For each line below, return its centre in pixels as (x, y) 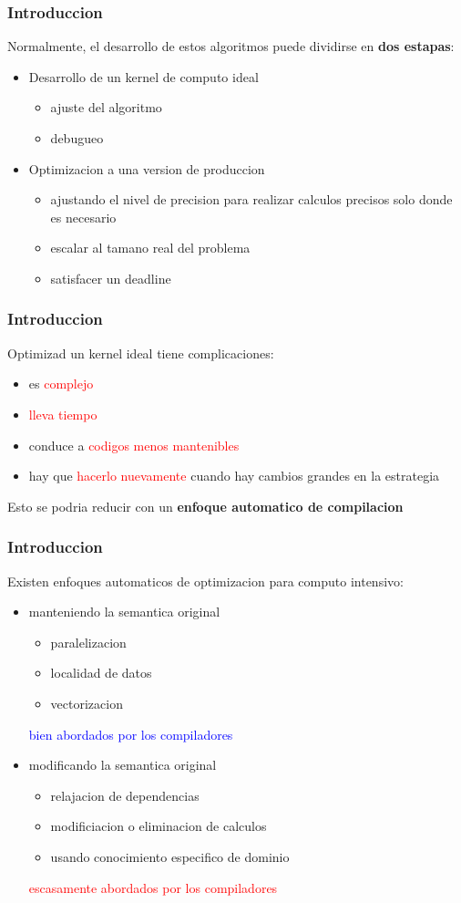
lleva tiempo (63, 414)
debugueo (77, 138)
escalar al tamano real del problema (150, 248)
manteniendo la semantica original (124, 612)
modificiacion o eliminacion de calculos (159, 826)
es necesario (83, 217)
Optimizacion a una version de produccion (147, 168)
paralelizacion (88, 642)
